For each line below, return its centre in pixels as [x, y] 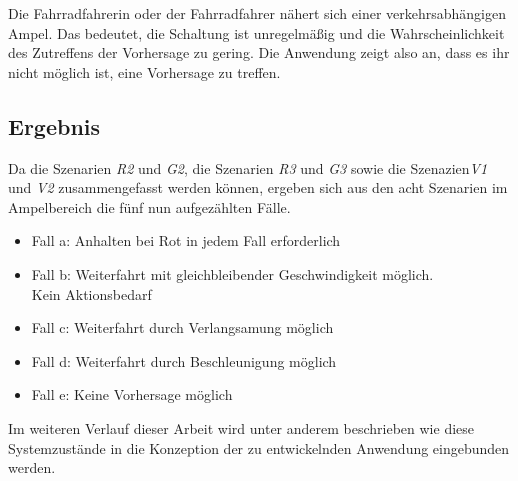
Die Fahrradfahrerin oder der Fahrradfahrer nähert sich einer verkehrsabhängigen [257, 13]
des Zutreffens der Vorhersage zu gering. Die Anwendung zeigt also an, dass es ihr [259, 52]
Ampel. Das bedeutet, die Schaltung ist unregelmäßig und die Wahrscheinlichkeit [256, 32]
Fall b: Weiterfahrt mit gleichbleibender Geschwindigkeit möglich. [232, 273]
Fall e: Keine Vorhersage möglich [132, 394]
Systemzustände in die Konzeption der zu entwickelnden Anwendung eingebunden [259, 447]
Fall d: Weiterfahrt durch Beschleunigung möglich [184, 360]
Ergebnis [54, 125]
